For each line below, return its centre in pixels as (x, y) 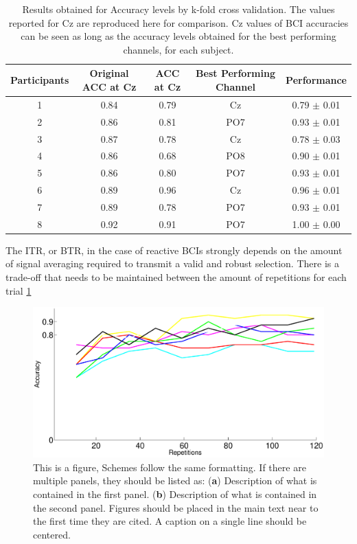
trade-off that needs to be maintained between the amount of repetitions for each (176, 277)
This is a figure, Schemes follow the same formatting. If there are (170, 467)
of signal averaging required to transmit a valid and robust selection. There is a (172, 263)
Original (109, 73)
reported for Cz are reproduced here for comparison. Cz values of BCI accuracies (178, 22)
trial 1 (19, 290)
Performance (316, 80)
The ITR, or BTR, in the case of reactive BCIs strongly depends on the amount (174, 250)
